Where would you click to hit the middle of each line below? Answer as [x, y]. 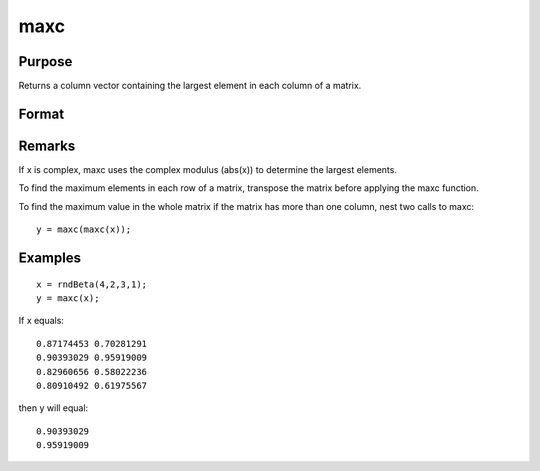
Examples [50, 257]
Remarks [47, 145]
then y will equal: [53, 408]
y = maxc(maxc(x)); [84, 229]
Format [41, 113]
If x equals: [41, 321]
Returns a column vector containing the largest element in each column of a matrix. [190, 86]
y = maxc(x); [68, 298]
